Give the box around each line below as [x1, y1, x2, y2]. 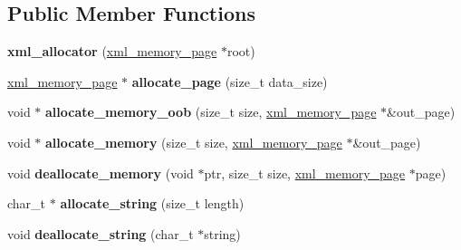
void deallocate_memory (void [7, 163, 194, 182]
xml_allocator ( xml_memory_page [7, 42, 217, 61]
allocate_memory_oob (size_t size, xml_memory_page [45, 102, 377, 121]
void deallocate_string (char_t [7, 224, 194, 243]
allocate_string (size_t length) [60, 194, 245, 213]
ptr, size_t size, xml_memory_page [204, 163, 406, 182]
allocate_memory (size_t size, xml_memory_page [45, 132, 342, 151]
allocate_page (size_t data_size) [131, 72, 328, 91]
